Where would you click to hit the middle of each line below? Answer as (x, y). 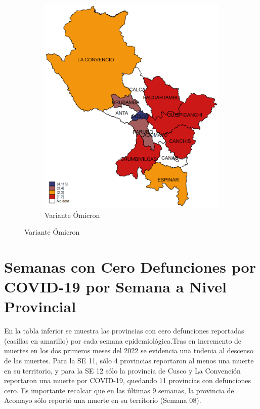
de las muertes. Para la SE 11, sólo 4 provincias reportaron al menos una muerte (129, 360)
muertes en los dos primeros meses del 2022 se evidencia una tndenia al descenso (129, 350)
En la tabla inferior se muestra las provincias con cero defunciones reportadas (124, 331)
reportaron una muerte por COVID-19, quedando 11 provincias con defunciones (127, 380)
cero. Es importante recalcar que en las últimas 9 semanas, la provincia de (119, 390)
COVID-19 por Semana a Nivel (116, 287)
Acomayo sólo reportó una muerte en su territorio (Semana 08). (103, 400)
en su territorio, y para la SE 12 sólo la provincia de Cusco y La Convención (122, 370)
